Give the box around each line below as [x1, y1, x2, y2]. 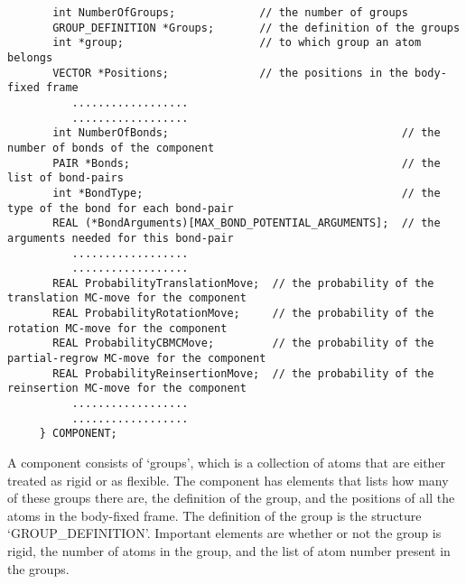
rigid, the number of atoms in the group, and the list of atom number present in [7, 542, 451, 560]
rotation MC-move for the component [7, 321, 228, 335]
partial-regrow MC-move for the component [7, 352, 266, 366]
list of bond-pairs [7, 171, 124, 185]
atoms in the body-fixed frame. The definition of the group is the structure [7, 505, 422, 524]
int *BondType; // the [52, 186, 441, 199]
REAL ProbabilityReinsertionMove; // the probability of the [52, 366, 434, 380]
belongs [7, 51, 53, 64]
